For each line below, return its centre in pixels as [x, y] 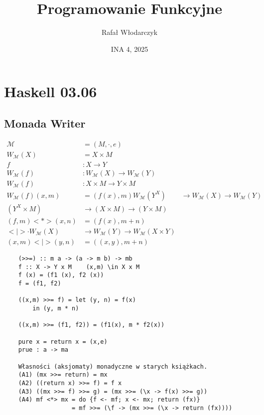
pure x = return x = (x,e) [63, 342]
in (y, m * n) [56, 308]
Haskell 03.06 [51, 91]
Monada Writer [45, 123]
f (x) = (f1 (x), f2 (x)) [61, 275]
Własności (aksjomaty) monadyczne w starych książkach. [113, 366]
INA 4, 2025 [130, 49]
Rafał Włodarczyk [130, 32]
